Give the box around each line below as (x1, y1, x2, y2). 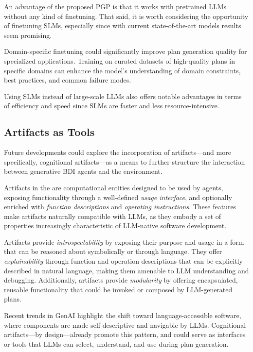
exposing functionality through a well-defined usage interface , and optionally (4, 192, 232, 202)
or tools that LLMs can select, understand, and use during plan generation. (4, 338, 229, 349)
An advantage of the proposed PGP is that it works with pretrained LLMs (4, 1, 227, 11)
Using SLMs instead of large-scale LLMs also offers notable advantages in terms (4, 91, 242, 101)
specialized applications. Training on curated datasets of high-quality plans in (4, 55, 235, 66)
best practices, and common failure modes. (4, 75, 131, 85)
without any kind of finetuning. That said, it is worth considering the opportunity (4, 11, 249, 21)
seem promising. (4, 30, 52, 40)
